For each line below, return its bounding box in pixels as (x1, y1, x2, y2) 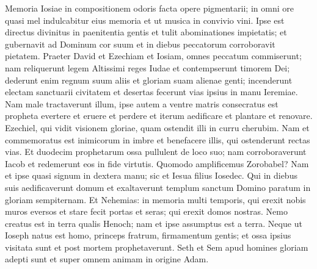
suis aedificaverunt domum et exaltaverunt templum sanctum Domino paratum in (5, 181, 311, 193)
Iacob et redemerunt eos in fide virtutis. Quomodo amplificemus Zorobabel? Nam (5, 157, 309, 170)
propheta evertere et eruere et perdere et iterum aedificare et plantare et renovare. (5, 109, 313, 122)
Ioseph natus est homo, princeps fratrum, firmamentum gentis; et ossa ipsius (5, 229, 291, 242)
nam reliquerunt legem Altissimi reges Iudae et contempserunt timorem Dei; (5, 61, 290, 74)
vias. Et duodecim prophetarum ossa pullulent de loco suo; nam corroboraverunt (5, 145, 307, 158)
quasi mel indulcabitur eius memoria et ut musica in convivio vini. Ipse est (5, 13, 285, 26)
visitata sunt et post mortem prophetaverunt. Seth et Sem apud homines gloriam (5, 240, 308, 253)
